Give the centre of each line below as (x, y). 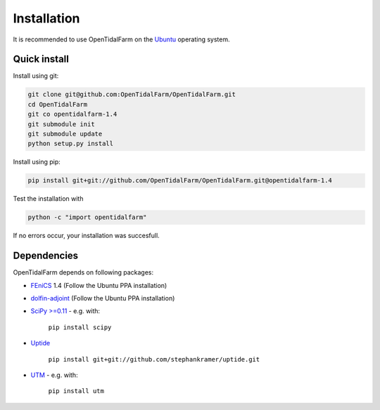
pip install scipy (80, 327)
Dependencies (46, 256)
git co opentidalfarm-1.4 (72, 114)
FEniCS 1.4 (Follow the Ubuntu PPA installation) (99, 285)
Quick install (41, 59)
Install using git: (36, 76)
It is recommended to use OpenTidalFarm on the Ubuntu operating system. (121, 39)
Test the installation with (48, 199)
